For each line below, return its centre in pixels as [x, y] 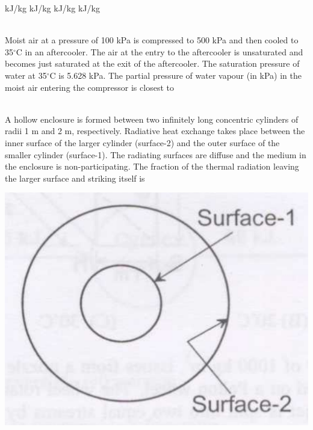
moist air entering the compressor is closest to [89, 87]
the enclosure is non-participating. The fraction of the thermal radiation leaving [152, 166]
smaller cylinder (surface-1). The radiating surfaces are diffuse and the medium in [156, 154]
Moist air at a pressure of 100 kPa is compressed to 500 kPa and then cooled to [152, 40]
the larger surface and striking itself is [75, 178]
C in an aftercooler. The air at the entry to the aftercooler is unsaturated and [160, 51]
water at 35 [26, 75]
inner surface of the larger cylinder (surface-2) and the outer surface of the [142, 142]
